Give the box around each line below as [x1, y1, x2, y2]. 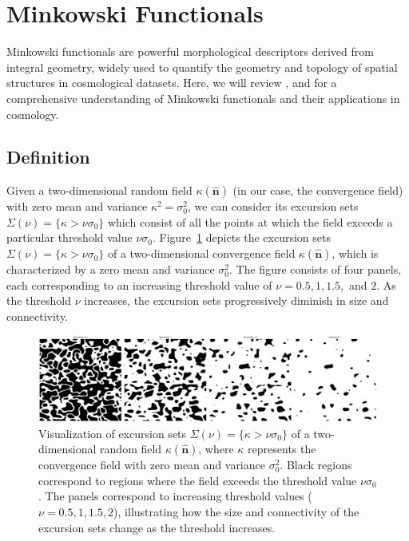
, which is [332, 245, 379, 262]
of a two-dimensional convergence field [107, 245, 296, 262]
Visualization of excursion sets [38, 425, 187, 441]
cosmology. [6, 105, 59, 122]
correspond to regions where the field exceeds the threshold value [38, 472, 357, 488]
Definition [6, 144, 90, 169]
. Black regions [280, 456, 352, 473]
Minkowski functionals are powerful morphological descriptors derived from [6, 43, 374, 60]
